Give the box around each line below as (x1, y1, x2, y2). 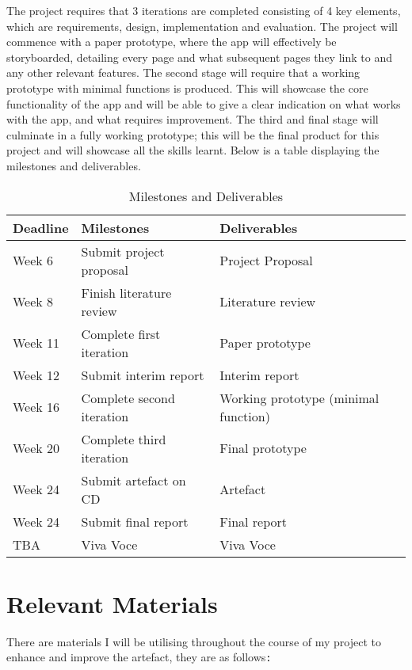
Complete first (81, 324, 161, 343)
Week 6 (13, 251, 54, 270)
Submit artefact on (81, 470, 186, 489)
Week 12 (13, 365, 60, 384)
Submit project (81, 242, 165, 261)
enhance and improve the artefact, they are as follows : (6, 649, 272, 665)
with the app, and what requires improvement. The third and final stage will (6, 111, 379, 128)
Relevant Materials (6, 587, 218, 619)
